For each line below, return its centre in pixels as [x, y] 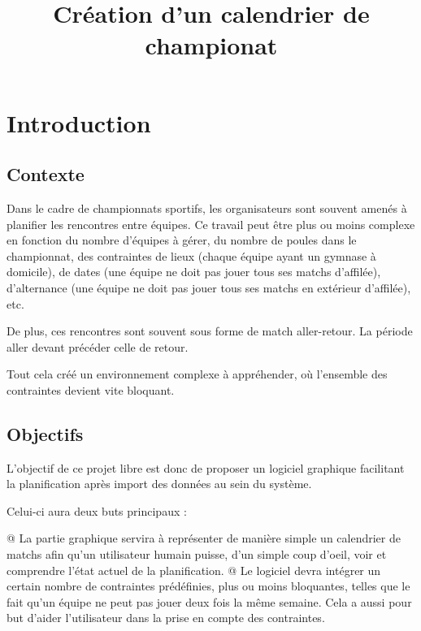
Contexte [46, 174]
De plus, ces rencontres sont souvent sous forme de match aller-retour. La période [210, 331]
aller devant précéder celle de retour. [98, 346]
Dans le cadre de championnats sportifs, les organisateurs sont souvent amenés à [207, 207]
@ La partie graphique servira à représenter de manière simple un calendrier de [204, 538]
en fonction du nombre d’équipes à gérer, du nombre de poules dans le [182, 240]
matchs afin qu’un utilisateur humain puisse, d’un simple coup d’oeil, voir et [197, 554]
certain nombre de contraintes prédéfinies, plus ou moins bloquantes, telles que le [208, 586]
